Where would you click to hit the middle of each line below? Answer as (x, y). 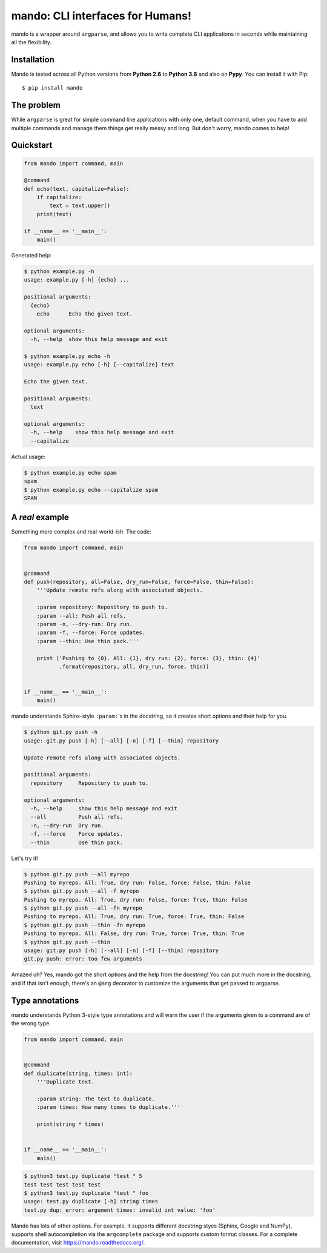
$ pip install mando (52, 88)
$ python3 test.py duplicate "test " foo (86, 1193)
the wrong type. (31, 1023)
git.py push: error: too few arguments (83, 959)
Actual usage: (28, 457)
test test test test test (62, 1185)
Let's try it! (25, 858)
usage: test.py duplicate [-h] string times (91, 1202)
